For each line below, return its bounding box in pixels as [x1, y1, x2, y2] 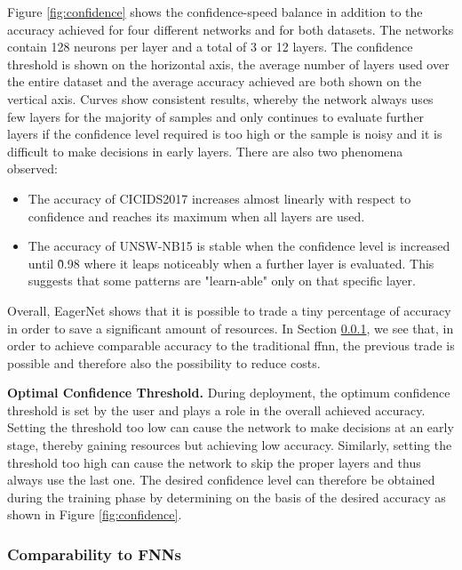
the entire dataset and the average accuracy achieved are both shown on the [7, 72, 422, 91]
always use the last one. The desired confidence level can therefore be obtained [7, 470, 435, 489]
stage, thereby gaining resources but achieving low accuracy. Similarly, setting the [7, 436, 452, 454]
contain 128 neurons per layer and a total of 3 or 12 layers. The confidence [7, 37, 413, 56]
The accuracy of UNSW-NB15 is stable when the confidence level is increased [28, 237, 450, 255]
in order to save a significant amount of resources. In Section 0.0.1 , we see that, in [7, 318, 454, 337]
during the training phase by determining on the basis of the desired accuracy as [7, 487, 446, 506]
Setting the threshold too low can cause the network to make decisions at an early [7, 418, 454, 437]
